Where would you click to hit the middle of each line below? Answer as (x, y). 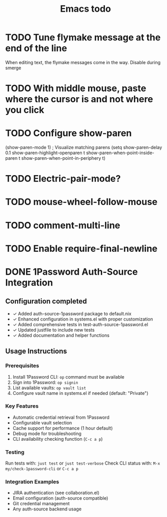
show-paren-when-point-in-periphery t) (63, 158)
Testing (15, 452)
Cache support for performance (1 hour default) (63, 428)
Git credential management (41, 504)
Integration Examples (32, 482)
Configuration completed (46, 301)
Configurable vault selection (42, 422)
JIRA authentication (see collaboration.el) (56, 493)
